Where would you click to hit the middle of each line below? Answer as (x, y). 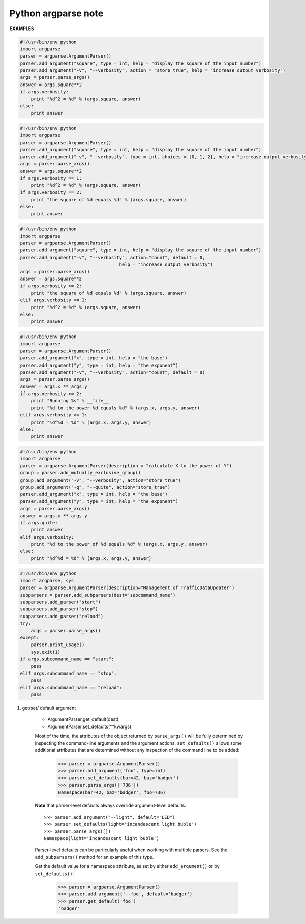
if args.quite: (39, 523)
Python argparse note (56, 13)
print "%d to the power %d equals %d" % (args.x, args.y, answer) (115, 408)
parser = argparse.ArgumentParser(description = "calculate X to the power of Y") (126, 466)
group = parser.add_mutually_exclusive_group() (80, 473)
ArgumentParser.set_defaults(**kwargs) (89, 726)
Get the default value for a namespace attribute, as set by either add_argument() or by (127, 866)
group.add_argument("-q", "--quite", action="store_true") (95, 487)
